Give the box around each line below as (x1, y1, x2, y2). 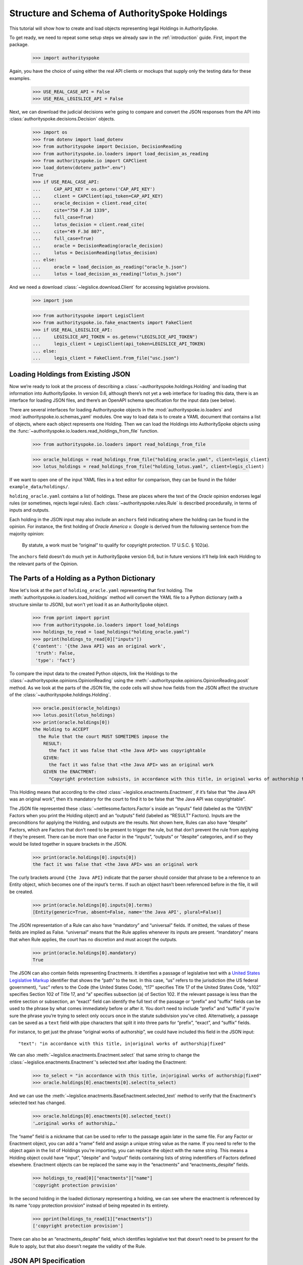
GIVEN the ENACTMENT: (43, 769, 97, 775)
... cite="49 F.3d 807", (32, 228, 105, 234)
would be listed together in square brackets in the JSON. (9, 840, 127, 847)
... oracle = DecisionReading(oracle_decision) (32, 243, 164, 248)
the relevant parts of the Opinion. (9, 561, 78, 567)
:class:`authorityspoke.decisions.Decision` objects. (9, 116, 116, 122)
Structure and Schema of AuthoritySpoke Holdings (9, 8, 227, 19)
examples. (9, 75, 31, 81)
